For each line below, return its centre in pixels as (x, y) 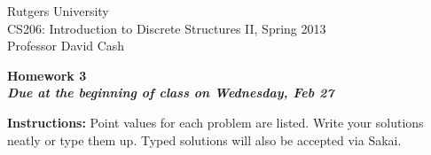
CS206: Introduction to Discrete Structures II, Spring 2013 (167, 28)
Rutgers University (58, 11)
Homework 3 (47, 75)
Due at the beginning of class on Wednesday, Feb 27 (171, 93)
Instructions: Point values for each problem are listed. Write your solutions (215, 122)
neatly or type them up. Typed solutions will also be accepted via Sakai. (204, 139)
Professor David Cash (66, 46)
